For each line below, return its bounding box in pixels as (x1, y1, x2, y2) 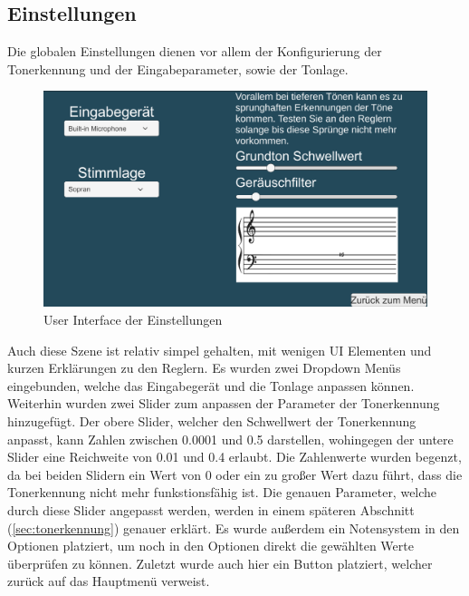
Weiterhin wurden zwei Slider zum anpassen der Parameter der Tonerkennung (7, 394, 440, 413)
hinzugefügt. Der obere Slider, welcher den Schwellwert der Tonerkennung (7, 412, 416, 431)
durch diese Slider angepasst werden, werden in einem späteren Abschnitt (7, 501, 415, 519)
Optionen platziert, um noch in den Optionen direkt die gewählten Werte (7, 536, 414, 555)
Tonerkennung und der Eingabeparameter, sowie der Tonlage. (7, 59, 349, 78)
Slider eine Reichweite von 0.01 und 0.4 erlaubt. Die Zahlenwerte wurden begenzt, (7, 447, 462, 466)
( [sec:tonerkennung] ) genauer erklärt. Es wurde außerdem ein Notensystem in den (7, 518, 460, 537)
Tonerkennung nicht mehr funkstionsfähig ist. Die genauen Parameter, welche (7, 483, 437, 502)
